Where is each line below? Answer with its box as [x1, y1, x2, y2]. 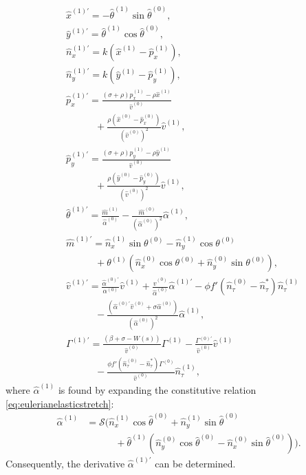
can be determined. [155, 456, 236, 471]
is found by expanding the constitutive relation [58, 383, 256, 397]
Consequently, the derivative [6, 456, 125, 471]
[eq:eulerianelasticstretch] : [6, 396, 114, 410]
